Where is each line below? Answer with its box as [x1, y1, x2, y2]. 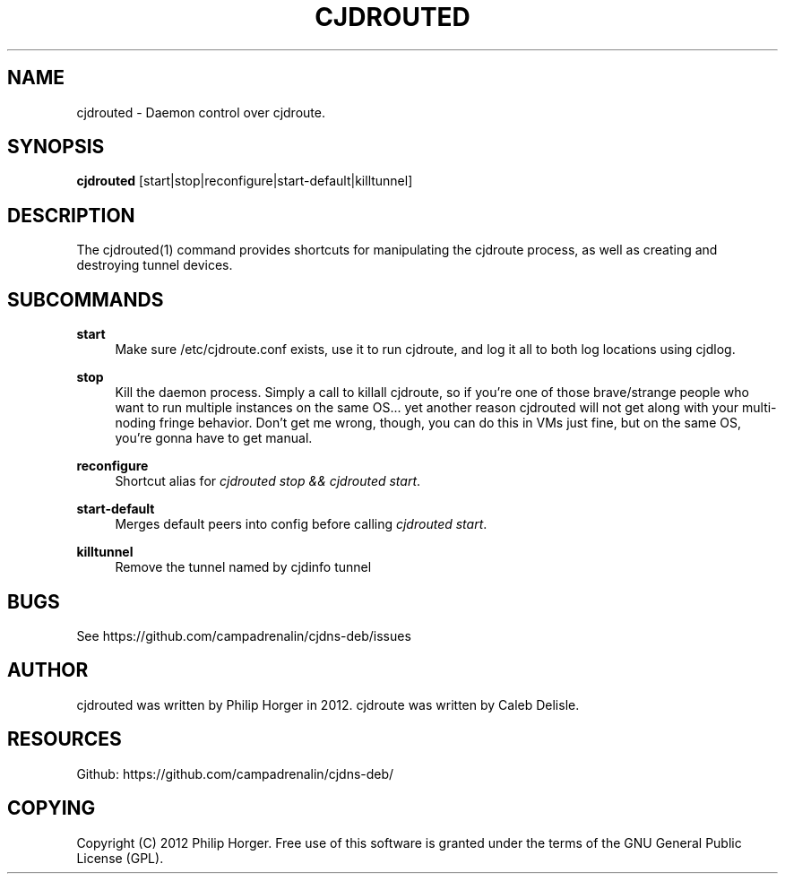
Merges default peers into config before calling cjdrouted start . [115, 516, 487, 532]
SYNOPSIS [7, 135, 105, 159]
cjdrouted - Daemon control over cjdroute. [76, 104, 325, 120]
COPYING [7, 797, 96, 820]
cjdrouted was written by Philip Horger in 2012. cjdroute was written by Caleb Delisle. [76, 696, 580, 713]
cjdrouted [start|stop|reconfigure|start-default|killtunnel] [76, 173, 413, 189]
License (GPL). [76, 850, 164, 866]
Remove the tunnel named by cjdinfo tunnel [115, 559, 372, 575]
